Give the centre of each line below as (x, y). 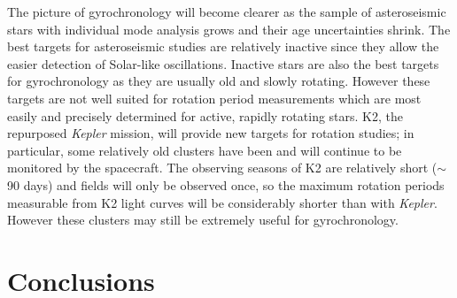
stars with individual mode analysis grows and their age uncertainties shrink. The (229, 29)
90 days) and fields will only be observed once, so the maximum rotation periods (226, 184)
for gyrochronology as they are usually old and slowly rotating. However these (219, 81)
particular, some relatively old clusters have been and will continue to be (205, 150)
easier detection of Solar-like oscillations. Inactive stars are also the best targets (223, 63)
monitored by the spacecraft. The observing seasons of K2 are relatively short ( (222, 168)
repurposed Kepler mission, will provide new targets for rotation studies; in (211, 133)
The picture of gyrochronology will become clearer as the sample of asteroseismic (227, 11)
